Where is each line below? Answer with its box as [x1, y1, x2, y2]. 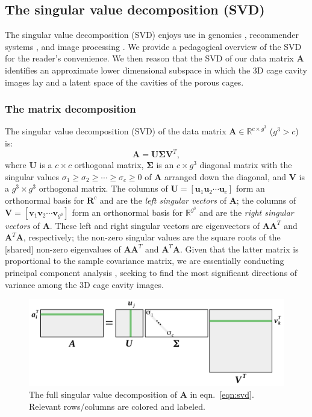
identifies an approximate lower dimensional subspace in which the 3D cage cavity [5, 63, 307, 76]
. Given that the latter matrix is [180, 242, 299, 255]
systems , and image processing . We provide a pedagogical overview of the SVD [5, 40, 302, 52]
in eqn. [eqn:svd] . [190, 388, 254, 401]
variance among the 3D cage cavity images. [5, 278, 164, 290]
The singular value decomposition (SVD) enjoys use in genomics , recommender [5, 28, 299, 41]
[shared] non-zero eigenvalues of [5, 242, 121, 255]
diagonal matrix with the [199, 158, 292, 171]
